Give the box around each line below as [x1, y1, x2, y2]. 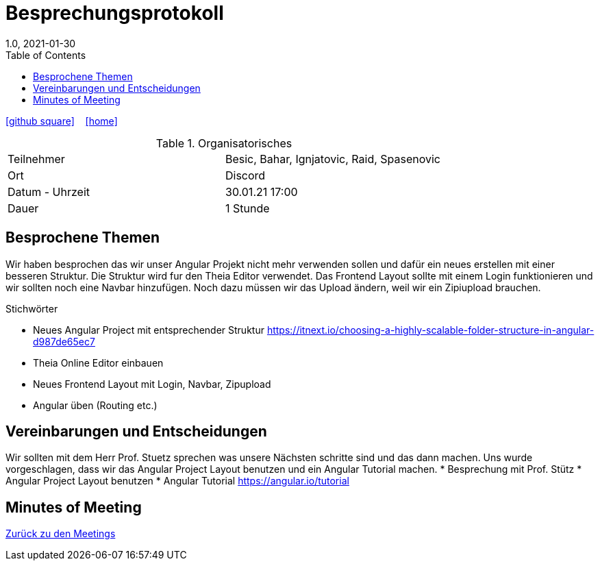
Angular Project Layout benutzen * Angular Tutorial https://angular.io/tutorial [5, 475, 349, 487]
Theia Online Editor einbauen [33, 356, 164, 369]
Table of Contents [5, 49, 86, 61]
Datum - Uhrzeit [8, 184, 90, 199]
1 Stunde [225, 201, 270, 215]
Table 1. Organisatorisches [155, 136, 292, 150]
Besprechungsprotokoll [5, 1, 224, 25]
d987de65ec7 [33, 335, 95, 347]
